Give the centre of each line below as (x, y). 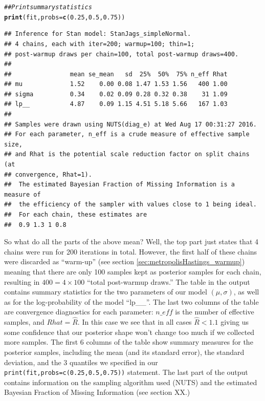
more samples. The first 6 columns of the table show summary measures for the (129, 342)
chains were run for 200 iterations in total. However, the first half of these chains (131, 251)
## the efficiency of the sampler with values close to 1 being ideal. (130, 205)
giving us (235, 322)
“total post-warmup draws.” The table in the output (168, 281)
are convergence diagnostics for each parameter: (79, 312)
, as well (246, 292)
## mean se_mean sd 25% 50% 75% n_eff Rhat (116, 74)
